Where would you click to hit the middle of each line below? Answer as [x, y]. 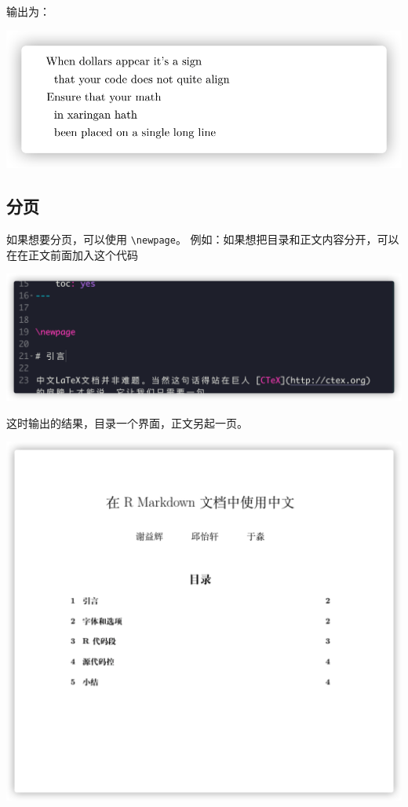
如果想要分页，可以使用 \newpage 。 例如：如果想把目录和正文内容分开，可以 [203, 238]
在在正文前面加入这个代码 [72, 254]
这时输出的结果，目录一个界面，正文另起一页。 [127, 422]
